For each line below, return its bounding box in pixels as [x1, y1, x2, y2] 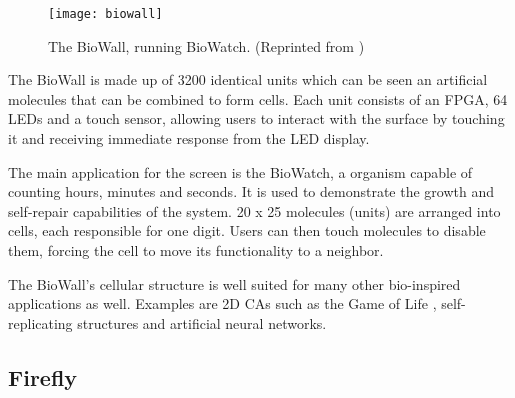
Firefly [8, 361, 78, 392]
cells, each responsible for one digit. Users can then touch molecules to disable [8, 220, 486, 241]
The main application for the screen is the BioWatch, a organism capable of [8, 161, 473, 182]
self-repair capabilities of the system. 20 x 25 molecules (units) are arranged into [8, 200, 501, 221]
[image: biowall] [48, 7, 163, 21]
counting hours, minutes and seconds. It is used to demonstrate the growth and [8, 181, 494, 202]
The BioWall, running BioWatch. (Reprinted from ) [48, 35, 365, 56]
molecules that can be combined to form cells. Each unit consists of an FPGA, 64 [8, 88, 508, 109]
